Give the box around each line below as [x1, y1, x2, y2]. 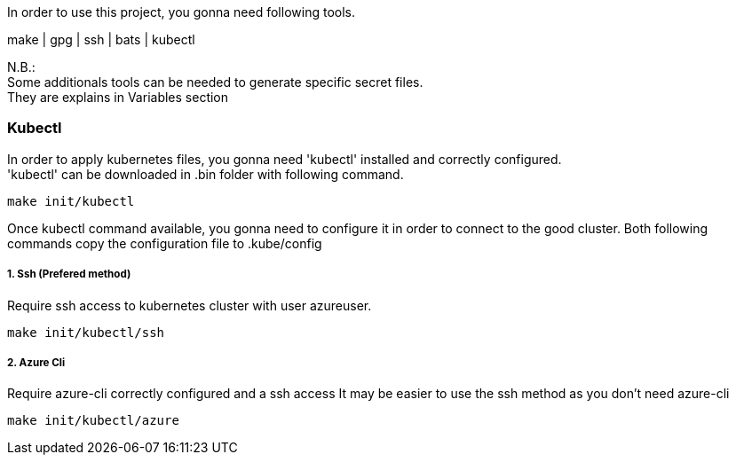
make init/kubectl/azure [7, 413, 179, 428]
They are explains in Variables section [7, 90, 229, 105]
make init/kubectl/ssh [7, 325, 165, 340]
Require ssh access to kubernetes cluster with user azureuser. [7, 297, 372, 313]
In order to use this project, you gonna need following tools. [7, 4, 355, 20]
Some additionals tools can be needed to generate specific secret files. [7, 74, 423, 90]
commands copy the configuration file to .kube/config [7, 235, 322, 251]
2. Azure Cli [7, 356, 66, 369]
